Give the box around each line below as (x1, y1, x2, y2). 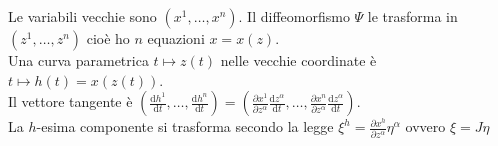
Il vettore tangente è (8, 91, 133, 112)
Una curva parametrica (8, 50, 149, 70)
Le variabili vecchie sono (8, 6, 157, 26)
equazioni (147, 28, 205, 48)
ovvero (405, 116, 446, 137)
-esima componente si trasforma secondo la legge (36, 116, 334, 137)
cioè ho (86, 28, 130, 48)
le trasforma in (367, 6, 458, 26)
